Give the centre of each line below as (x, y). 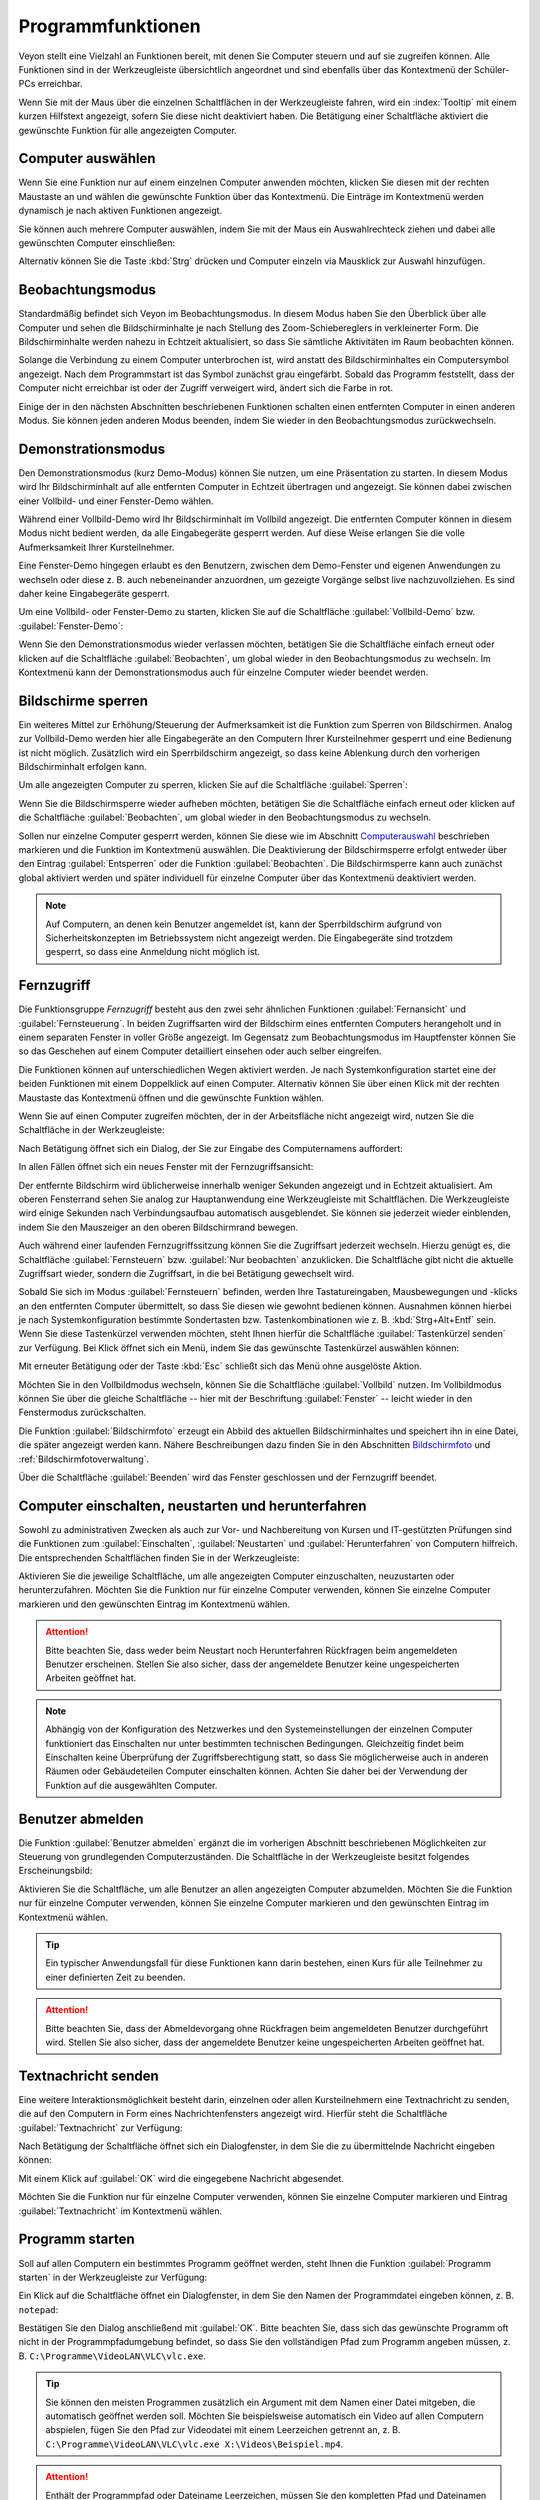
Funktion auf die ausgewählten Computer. (131, 1785)
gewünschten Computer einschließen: (97, 242)
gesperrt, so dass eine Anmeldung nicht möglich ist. (152, 952)
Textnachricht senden (88, 2075)
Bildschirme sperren (83, 700)
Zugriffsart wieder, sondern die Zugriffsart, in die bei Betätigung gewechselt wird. (186, 1273)
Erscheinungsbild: (55, 1871)
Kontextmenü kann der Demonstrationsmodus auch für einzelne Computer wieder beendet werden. (223, 672)
